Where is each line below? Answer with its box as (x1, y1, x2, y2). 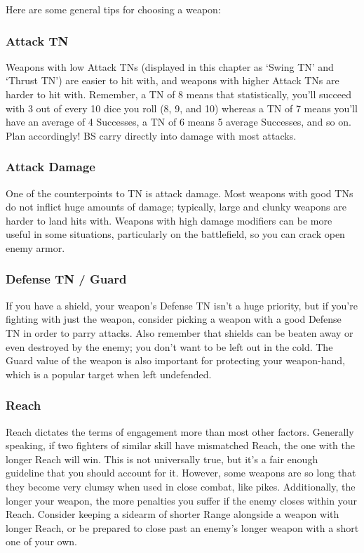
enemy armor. (6, 240, 65, 255)
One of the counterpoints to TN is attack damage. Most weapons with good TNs (6, 185, 353, 200)
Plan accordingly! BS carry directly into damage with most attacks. (6, 128, 297, 142)
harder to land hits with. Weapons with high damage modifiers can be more (6, 213, 332, 227)
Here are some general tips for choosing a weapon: (6, 2, 221, 16)
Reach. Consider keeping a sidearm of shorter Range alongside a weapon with (6, 507, 339, 521)
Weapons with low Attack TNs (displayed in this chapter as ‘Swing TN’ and (6, 59, 334, 74)
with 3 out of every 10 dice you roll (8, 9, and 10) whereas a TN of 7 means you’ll (6, 100, 358, 115)
